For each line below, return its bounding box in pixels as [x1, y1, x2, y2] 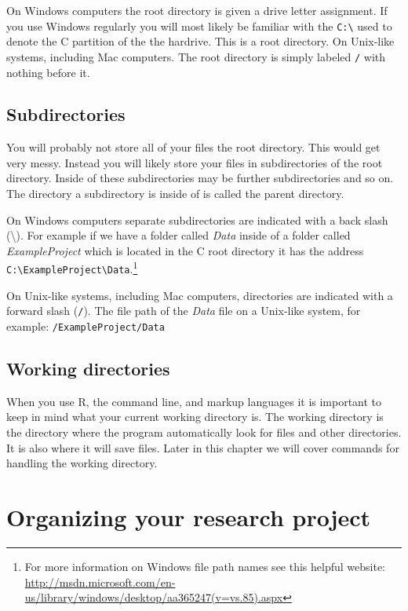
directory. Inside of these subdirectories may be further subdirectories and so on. [6, 170, 394, 186]
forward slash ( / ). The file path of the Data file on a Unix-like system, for [6, 302, 361, 319]
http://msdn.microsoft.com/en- [24, 573, 176, 590]
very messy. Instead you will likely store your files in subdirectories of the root [6, 154, 383, 170]
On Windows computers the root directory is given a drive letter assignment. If [6, 2, 388, 18]
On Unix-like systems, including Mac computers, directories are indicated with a [6, 287, 393, 303]
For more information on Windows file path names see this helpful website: [24, 558, 385, 574]
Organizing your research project [6, 501, 371, 533]
